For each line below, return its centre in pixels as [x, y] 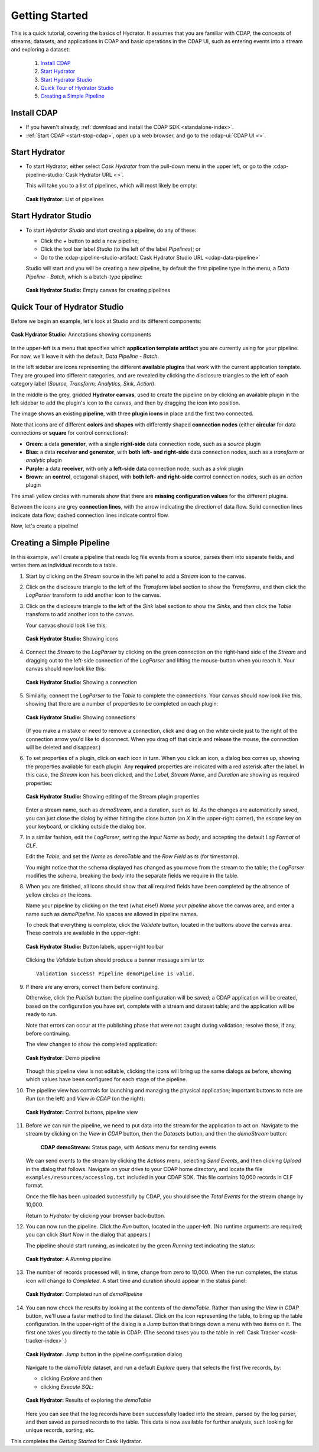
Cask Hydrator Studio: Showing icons [72, 639]
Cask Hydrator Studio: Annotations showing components [81, 335]
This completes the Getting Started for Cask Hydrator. [77, 1441]
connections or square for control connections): [69, 433]
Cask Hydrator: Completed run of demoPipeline [84, 1294]
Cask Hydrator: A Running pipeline [69, 1259]
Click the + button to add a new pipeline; [90, 241]
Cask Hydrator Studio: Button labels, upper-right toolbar [95, 946]
